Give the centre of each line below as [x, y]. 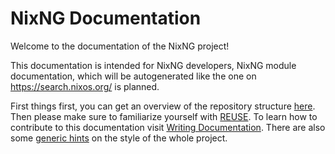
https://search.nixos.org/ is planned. [85, 86]
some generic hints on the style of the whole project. [119, 138]
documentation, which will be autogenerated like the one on [133, 76]
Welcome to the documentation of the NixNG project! [120, 46]
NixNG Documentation [106, 18]
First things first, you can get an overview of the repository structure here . [163, 106]
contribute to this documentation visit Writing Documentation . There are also [168, 127]
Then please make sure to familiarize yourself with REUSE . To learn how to [164, 116]
